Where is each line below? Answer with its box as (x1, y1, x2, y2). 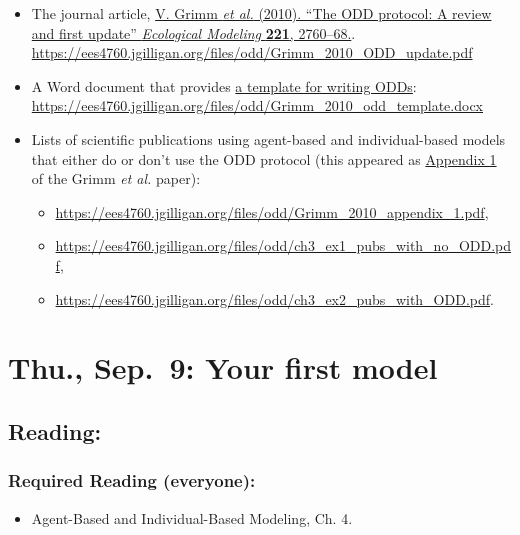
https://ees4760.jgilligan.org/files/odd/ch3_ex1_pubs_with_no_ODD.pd (55, 235, 512, 256)
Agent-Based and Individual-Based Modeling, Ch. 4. (31, 507, 353, 528)
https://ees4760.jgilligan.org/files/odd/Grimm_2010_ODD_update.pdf (31, 42, 473, 63)
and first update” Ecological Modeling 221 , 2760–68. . (31, 22, 356, 43)
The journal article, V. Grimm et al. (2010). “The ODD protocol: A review (31, 3, 492, 23)
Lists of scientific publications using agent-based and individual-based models (31, 128, 506, 149)
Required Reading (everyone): (8, 468, 256, 493)
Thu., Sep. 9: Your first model (8, 347, 438, 388)
